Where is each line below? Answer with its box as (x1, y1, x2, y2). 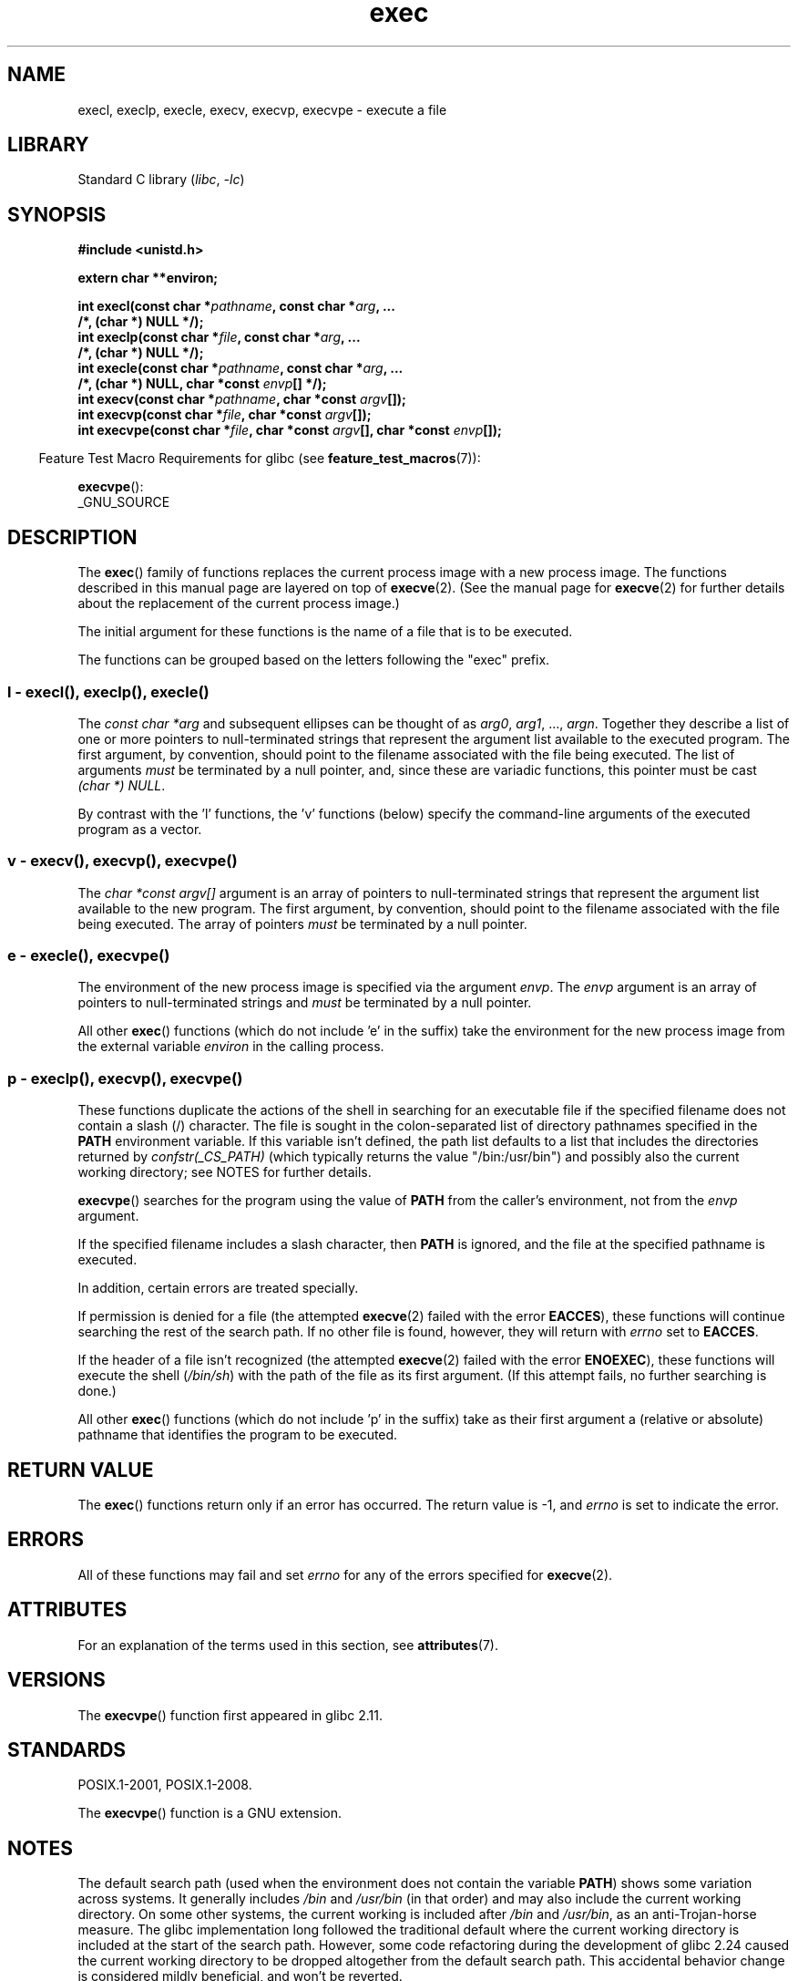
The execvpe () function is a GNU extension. (77, 1805, 343, 1821)
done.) (77, 1383, 117, 1399)
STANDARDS (7, 1738, 127, 1761)
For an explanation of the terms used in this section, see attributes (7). (77, 1636, 498, 1653)
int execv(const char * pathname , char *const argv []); (77, 391, 406, 408)
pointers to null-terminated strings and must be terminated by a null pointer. (77, 995, 532, 1011)
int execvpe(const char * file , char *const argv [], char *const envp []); (77, 422, 502, 439)
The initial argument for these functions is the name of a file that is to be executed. (77, 624, 573, 640)
